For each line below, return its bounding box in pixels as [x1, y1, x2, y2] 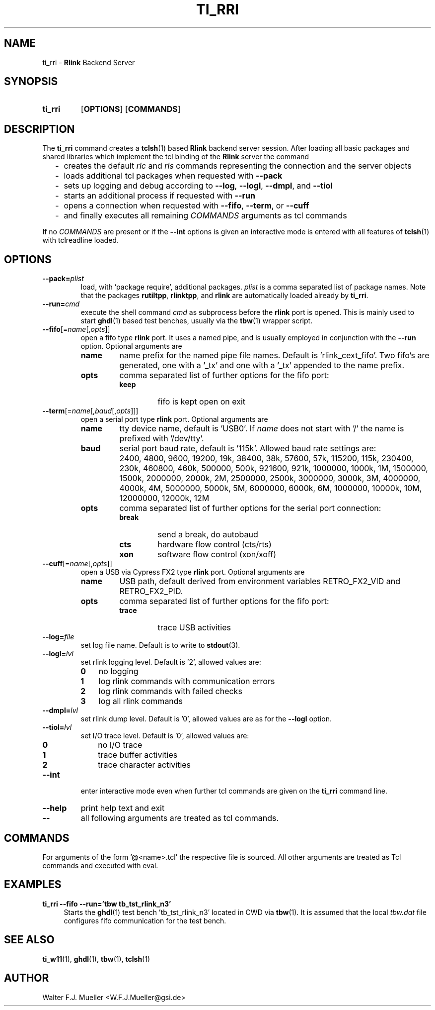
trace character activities [98, 760, 191, 770]
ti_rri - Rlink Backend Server [42, 58, 135, 67]
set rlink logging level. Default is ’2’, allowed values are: [80, 658, 261, 667]
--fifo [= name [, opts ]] [42, 325, 110, 334]
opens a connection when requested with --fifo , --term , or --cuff [64, 201, 309, 211]
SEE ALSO [4, 933, 55, 946]
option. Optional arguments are [80, 342, 182, 351]
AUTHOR [4, 972, 49, 985]
